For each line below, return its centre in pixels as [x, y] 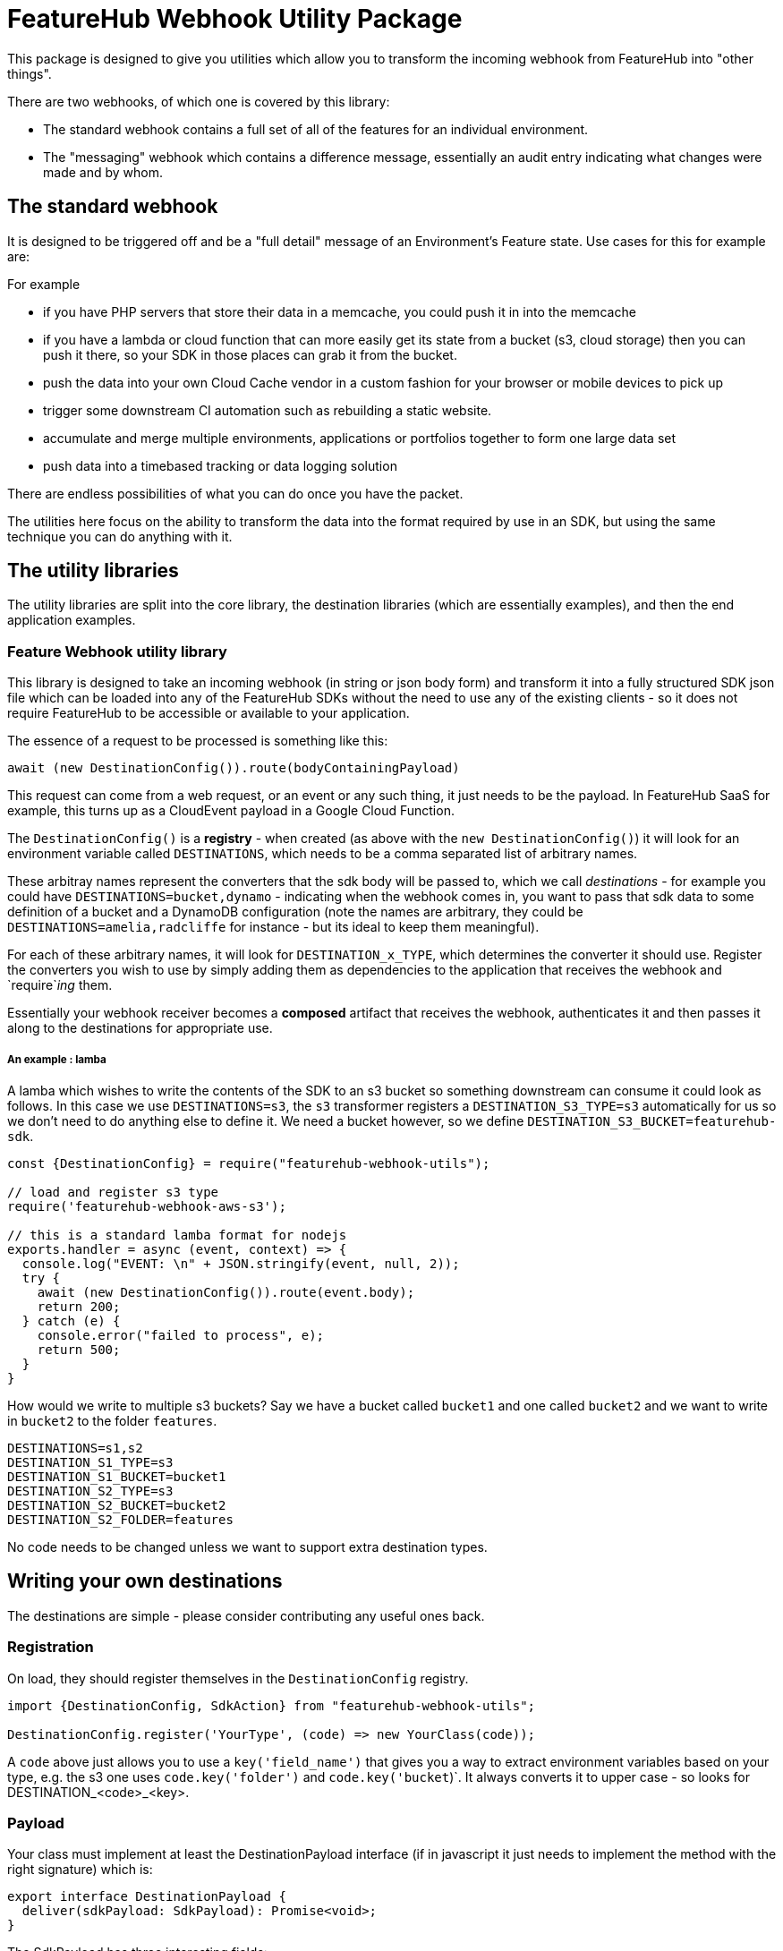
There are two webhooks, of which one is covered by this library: [199, 101]
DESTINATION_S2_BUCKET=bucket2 [117, 1505]
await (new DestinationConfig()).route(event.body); [226, 1292]
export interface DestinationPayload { [147, 1897]
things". [30, 73]
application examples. [72, 620]
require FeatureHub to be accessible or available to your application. [209, 713]
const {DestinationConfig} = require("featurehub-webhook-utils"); [249, 1163]
